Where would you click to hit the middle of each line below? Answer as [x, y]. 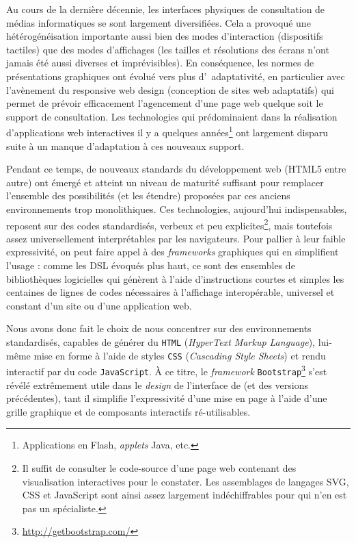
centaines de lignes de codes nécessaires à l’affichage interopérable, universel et [170, 292]
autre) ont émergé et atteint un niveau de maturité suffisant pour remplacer [165, 182]
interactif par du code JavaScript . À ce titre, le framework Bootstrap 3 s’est [167, 370]
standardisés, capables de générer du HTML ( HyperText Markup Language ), [161, 341]
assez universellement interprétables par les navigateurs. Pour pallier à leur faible [176, 238]
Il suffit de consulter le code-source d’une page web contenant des [159, 467]
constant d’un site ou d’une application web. [99, 305]
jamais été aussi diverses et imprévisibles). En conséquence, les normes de [160, 63]
